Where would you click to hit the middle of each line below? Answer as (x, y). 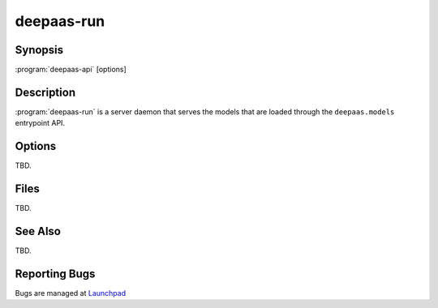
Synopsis (39, 50)
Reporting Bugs (55, 274)
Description (45, 92)
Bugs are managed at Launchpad (70, 293)
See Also (38, 231)
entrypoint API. (40, 123)
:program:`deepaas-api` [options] (71, 70)
